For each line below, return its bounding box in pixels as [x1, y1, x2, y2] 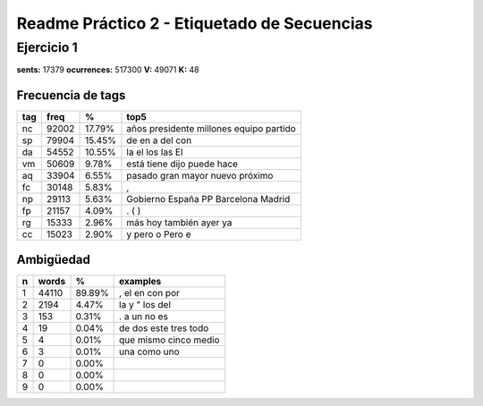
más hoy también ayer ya [126, 216, 233, 229]
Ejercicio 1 [16, 39, 78, 55]
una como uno [119, 345, 180, 358]
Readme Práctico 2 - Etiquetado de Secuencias [16, 13, 373, 33]
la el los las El [126, 146, 183, 158]
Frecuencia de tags [16, 88, 126, 103]
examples [119, 275, 162, 287]
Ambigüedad [16, 251, 91, 267]
